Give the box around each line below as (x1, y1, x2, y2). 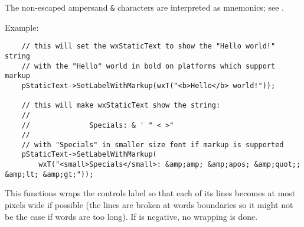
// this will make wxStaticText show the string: (21, 101, 221, 110)
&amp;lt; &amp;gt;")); (5, 170, 94, 179)
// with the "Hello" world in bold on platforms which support (21, 61, 276, 70)
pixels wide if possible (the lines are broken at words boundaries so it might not (5, 199, 293, 211)
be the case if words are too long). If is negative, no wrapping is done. (5, 210, 258, 222)
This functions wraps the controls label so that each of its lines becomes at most (5, 187, 296, 199)
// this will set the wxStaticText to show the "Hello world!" (21, 42, 276, 51)
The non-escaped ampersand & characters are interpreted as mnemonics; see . (5, 1, 284, 13)
